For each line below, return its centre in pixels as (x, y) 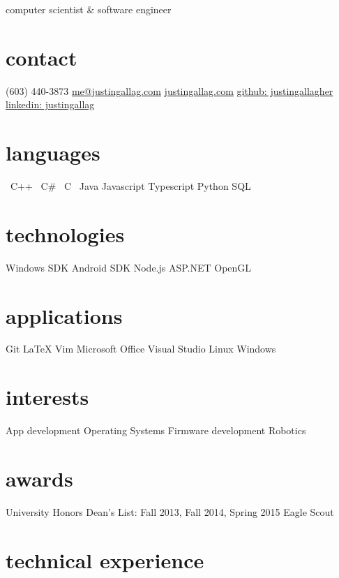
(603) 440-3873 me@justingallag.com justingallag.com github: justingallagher (169, 90)
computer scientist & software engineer (89, 9)
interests (47, 397)
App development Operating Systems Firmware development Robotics (156, 430)
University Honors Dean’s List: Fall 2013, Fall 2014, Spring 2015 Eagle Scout (170, 511)
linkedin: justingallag (50, 104)
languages (53, 153)
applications (64, 315)
